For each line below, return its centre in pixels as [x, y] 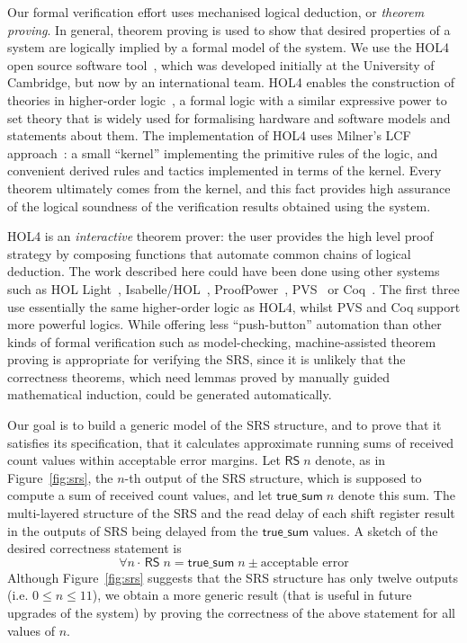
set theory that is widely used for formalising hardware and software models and [229, 117]
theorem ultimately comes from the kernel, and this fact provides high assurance [229, 188]
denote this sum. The [396, 495]
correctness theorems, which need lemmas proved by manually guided [199, 376]
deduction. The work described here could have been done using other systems [224, 271]
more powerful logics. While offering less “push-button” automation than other [225, 324]
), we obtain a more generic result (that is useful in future [252, 595]
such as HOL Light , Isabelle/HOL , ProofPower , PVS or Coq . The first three [233, 288]
